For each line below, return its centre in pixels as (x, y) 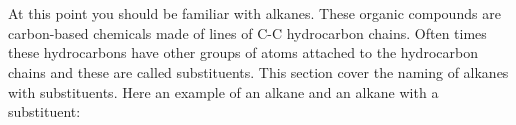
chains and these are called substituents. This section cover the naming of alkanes (258, 71)
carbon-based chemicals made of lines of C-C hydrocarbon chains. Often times (247, 32)
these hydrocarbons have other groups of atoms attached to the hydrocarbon (243, 52)
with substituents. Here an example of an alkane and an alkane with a (223, 91)
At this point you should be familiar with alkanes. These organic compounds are (254, 13)
